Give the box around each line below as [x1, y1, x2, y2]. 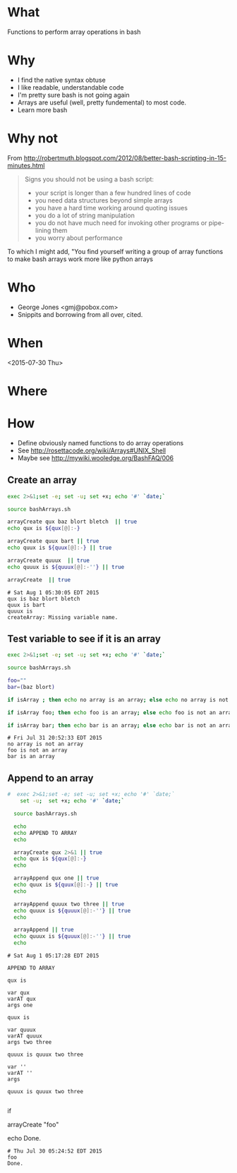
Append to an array [7, 772, 94, 784]
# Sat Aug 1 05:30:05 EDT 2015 [7, 589, 99, 596]
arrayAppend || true [13, 926, 74, 934]
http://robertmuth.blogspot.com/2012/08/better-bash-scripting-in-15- [23, 153, 227, 162]
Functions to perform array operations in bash [7, 28, 141, 36]
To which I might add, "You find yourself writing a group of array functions [7, 247, 224, 255]
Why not [7, 131, 59, 147]
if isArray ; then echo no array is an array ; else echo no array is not [7, 696, 229, 703]
